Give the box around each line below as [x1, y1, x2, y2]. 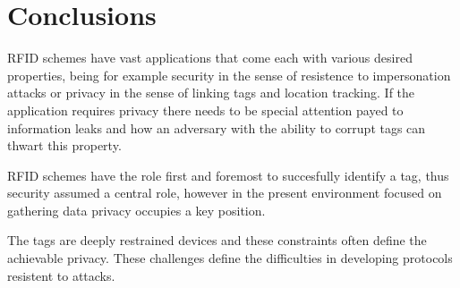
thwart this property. [7, 136, 122, 155]
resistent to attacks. [7, 266, 115, 284]
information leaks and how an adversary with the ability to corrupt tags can [7, 118, 426, 137]
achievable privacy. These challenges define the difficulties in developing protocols [7, 249, 453, 267]
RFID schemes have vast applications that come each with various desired [7, 48, 413, 67]
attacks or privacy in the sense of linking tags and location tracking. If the [7, 83, 415, 102]
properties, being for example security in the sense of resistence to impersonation [7, 65, 451, 84]
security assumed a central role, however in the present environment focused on [7, 183, 442, 202]
